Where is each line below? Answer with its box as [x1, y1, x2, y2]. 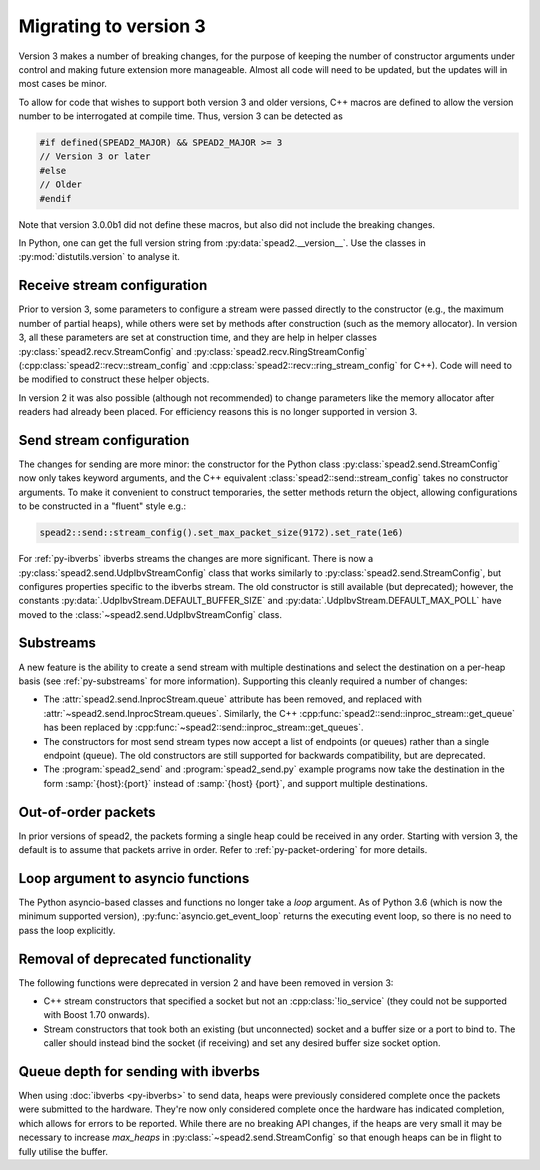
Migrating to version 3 [18, 15, 206, 37]
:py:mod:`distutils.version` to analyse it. [18, 251, 180, 263]
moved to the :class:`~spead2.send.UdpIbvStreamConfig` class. [18, 608, 283, 620]
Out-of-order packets [18, 803, 156, 820]
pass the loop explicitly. [18, 924, 116, 936]
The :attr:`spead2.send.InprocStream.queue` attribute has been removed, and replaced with [43, 693, 422, 705]
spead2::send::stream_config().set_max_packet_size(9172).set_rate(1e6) [39, 527, 404, 539]
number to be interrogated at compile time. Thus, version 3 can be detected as [18, 110, 344, 122]
